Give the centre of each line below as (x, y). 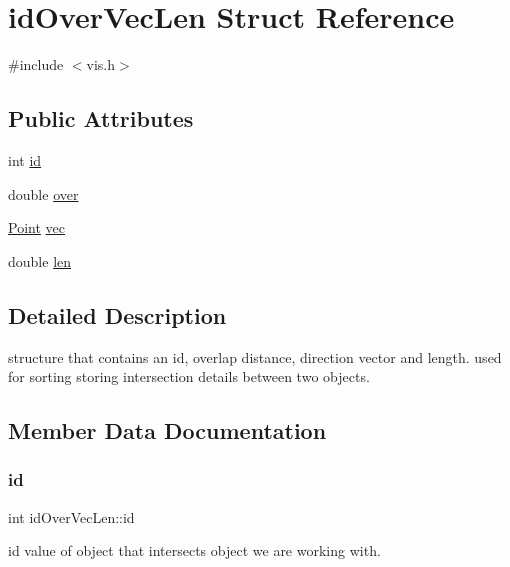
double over (43, 193)
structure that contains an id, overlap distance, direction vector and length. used (255, 356)
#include (36, 64)
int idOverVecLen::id (71, 516)
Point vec (36, 227)
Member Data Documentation (167, 430)
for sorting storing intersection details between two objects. (189, 376)
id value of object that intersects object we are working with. (194, 550)
